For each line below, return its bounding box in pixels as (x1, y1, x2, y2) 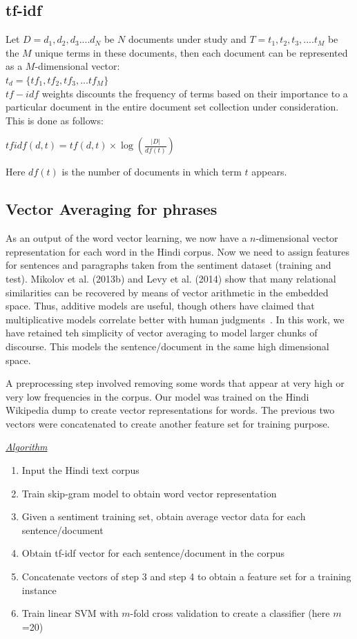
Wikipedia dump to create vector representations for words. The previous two (6, 403, 335, 417)
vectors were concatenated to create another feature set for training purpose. (6, 416, 330, 430)
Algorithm (6, 439, 48, 454)
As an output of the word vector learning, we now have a (6, 231, 247, 245)
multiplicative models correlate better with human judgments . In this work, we (6, 312, 345, 326)
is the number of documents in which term (61, 164, 242, 179)
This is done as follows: (6, 113, 104, 127)
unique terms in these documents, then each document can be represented (35, 45, 348, 59)
